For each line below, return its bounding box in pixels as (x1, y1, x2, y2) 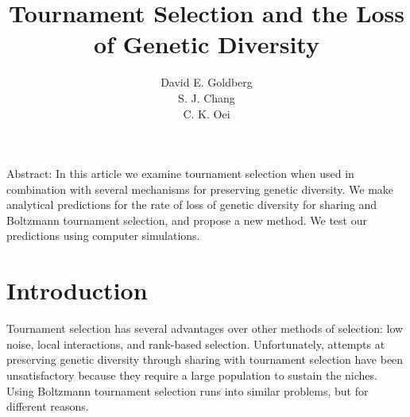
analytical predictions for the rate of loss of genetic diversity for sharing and (6, 196, 377, 213)
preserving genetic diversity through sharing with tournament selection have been (6, 351, 404, 368)
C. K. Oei (183, 105, 230, 122)
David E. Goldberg (161, 74, 253, 91)
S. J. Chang (178, 89, 235, 106)
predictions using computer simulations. (6, 227, 200, 244)
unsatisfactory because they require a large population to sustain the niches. (6, 366, 377, 383)
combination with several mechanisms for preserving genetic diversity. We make (6, 180, 394, 197)
